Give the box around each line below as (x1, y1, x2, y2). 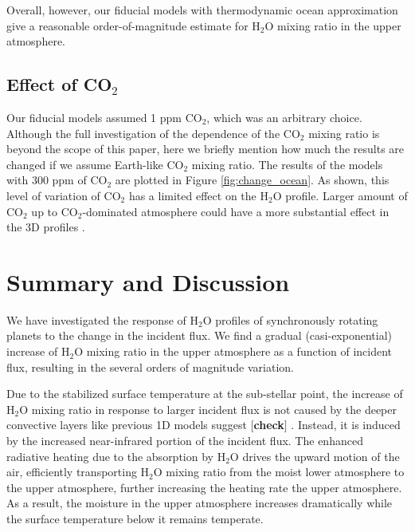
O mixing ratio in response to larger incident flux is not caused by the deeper (19, 400, 397, 417)
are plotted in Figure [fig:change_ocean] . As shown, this (115, 171, 390, 188)
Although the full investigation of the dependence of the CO (6, 124, 300, 141)
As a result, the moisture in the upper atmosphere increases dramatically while (6, 495, 393, 511)
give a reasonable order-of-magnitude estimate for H (6, 17, 260, 33)
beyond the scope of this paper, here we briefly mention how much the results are (6, 140, 405, 157)
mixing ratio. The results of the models (191, 156, 383, 172)
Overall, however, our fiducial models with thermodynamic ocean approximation (6, 2, 398, 18)
